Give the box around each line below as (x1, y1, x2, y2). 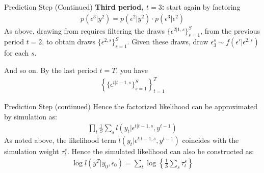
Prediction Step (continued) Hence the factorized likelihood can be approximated (4, 101, 257, 111)
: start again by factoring (162, 2, 241, 12)
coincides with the (182, 135, 239, 145)
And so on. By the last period (4, 65, 97, 76)
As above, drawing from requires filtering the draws (4, 25, 165, 36)
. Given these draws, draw (127, 36, 208, 47)
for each (4, 47, 29, 58)
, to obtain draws (42, 36, 96, 47)
